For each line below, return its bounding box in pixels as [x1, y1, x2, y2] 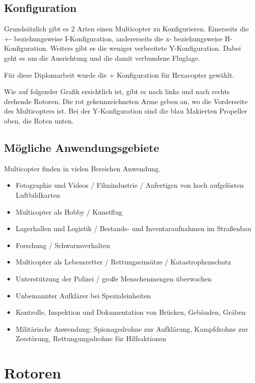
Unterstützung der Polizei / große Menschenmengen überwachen [15, 273, 212, 283]
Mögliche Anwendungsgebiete [4, 139, 159, 155]
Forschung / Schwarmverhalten [15, 240, 110, 250]
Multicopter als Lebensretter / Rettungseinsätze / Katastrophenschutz [15, 256, 231, 267]
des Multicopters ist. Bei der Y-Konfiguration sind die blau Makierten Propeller [4, 106, 248, 116]
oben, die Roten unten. [4, 115, 74, 126]
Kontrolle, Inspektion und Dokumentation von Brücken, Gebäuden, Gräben [15, 307, 246, 317]
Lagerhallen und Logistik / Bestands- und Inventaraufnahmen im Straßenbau [15, 223, 252, 234]
